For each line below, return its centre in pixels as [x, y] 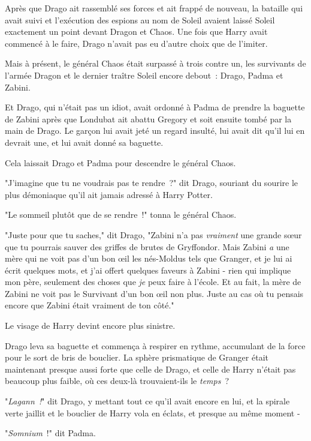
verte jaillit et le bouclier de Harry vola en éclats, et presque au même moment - [153, 412]
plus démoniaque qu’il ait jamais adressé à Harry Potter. [109, 194]
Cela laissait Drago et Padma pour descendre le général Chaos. [120, 162]
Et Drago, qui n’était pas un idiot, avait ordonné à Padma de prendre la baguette [155, 107]
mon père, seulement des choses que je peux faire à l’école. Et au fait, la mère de [153, 282]
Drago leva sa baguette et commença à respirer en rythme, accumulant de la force [155, 345]
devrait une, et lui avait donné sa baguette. [84, 142]
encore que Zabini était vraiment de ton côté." [90, 305]
